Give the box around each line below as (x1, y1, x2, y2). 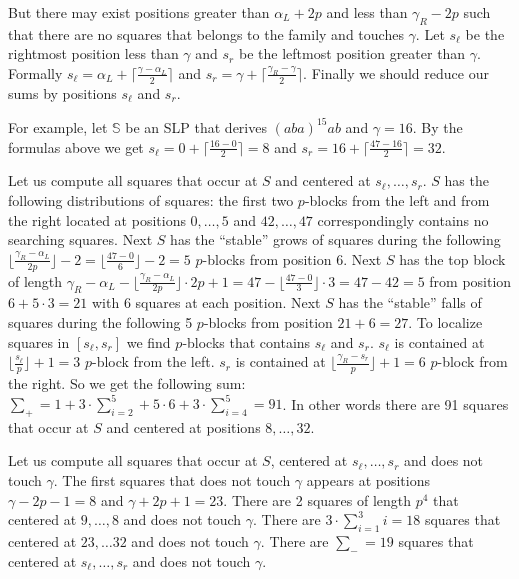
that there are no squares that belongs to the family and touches (8, 23, 404, 44)
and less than (326, 2, 408, 22)
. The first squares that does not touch (53, 470, 291, 491)
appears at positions (306, 470, 430, 491)
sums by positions (8, 82, 117, 103)
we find (126, 331, 171, 352)
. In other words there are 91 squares (282, 393, 509, 414)
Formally (8, 62, 63, 83)
